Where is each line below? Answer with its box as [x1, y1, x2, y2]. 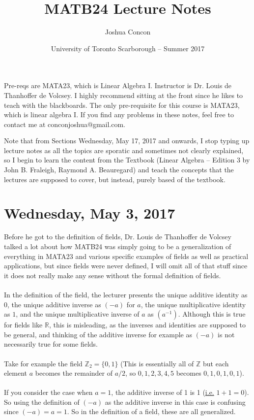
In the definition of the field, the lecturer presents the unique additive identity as [4, 289, 248, 299]
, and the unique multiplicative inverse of [16, 309, 140, 319]
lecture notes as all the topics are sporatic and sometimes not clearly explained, [4, 145, 244, 155]
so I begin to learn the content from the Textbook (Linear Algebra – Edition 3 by [4, 155, 250, 165]
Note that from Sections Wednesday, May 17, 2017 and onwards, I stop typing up [4, 135, 250, 146]
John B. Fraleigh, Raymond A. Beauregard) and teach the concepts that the [4, 164, 234, 175]
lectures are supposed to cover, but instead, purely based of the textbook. [4, 174, 226, 184]
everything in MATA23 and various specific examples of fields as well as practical [4, 251, 249, 261]
